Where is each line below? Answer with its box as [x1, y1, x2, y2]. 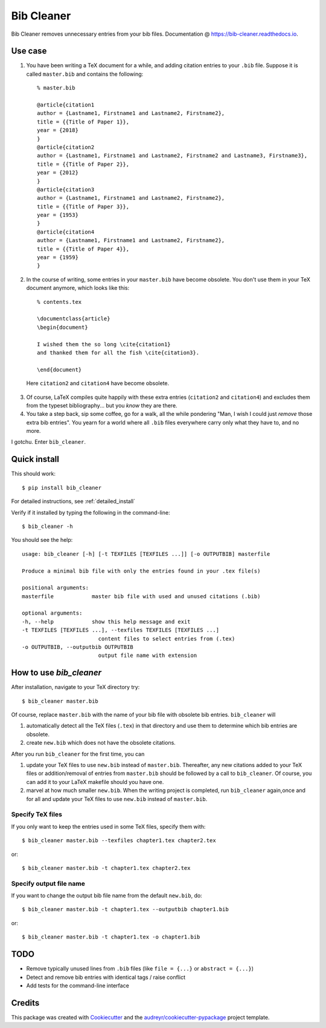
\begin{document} [37, 324, 88, 331]
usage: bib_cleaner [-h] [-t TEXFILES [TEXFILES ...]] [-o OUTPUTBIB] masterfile [22, 550, 270, 557]
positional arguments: [22, 584, 89, 591]
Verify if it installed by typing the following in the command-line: [11, 509, 170, 516]
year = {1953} [37, 212, 78, 219]
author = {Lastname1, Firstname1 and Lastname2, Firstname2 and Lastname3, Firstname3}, [37, 152, 308, 159]
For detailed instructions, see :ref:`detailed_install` [11, 498, 136, 505]
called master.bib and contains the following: [26, 70, 144, 77]
